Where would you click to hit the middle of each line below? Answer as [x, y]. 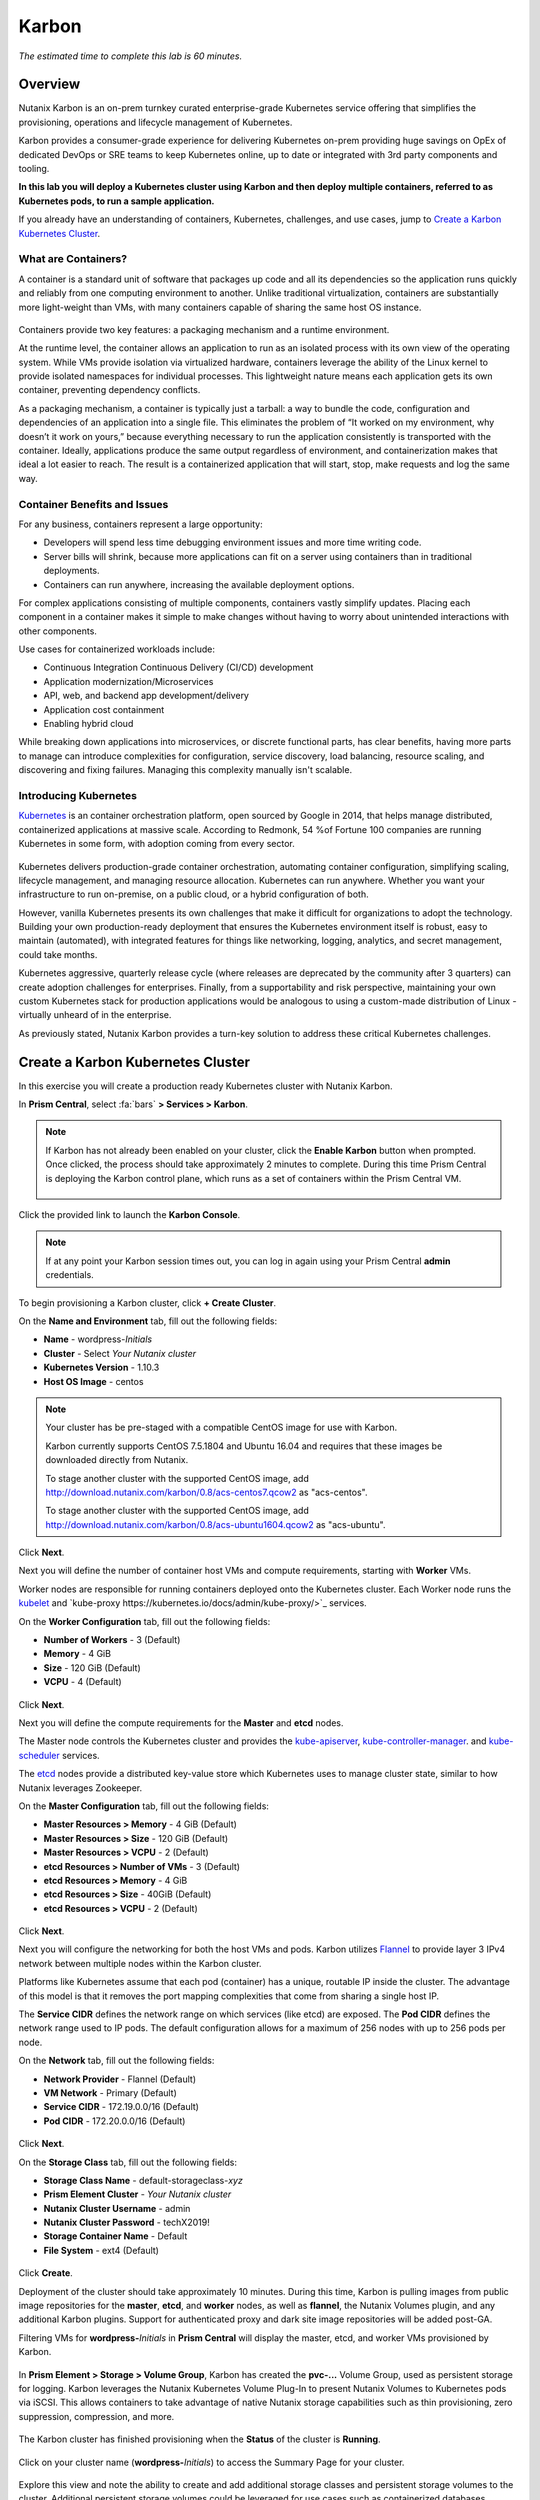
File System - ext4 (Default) [101, 2250]
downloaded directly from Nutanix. [117, 1460]
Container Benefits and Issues [93, 504]
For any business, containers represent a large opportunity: [141, 524]
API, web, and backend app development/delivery [146, 696]
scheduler [39, 1755]
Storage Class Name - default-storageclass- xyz [143, 2180]
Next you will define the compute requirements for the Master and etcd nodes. [181, 1722]
